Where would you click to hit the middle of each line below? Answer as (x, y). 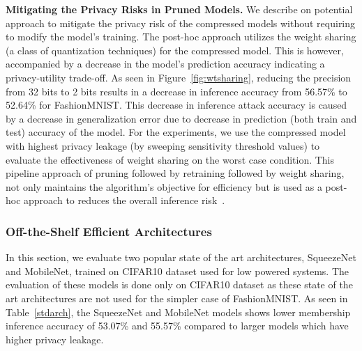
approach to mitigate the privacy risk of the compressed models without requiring (181, 23)
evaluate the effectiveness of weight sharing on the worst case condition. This (170, 159)
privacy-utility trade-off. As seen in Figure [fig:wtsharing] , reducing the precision (179, 77)
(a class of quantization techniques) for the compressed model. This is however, (175, 50)
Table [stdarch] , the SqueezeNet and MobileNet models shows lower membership (178, 312)
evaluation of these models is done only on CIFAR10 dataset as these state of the (179, 284)
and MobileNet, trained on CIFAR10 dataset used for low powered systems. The (178, 271)
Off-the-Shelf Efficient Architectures (109, 231)
